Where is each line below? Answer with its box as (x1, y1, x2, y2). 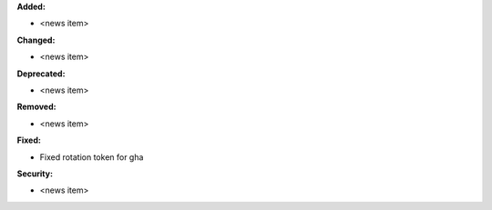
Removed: (16, 101, 56, 113)
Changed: (16, 35, 56, 45)
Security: (16, 168, 54, 179)
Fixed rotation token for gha (39, 151, 144, 163)
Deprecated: (16, 68, 66, 79)
